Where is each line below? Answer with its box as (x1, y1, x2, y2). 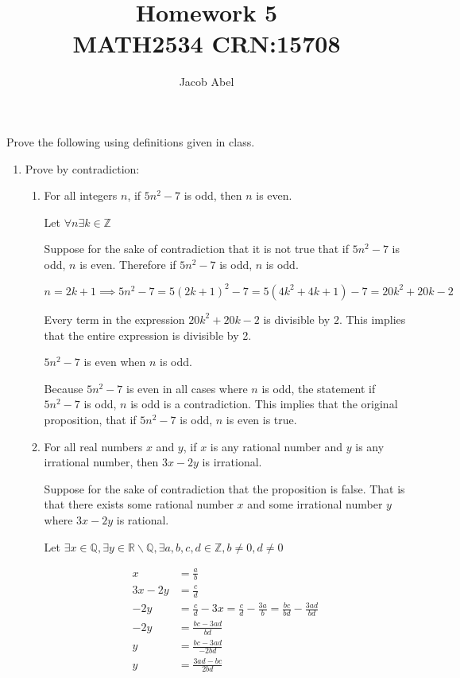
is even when (83, 353, 146, 370)
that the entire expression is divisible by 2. (44, 326, 252, 343)
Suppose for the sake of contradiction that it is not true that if (44, 240, 350, 257)
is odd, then (184, 187, 242, 204)
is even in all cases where (126, 380, 248, 396)
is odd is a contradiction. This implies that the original (130, 395, 398, 412)
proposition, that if (44, 411, 137, 427)
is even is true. (226, 411, 297, 427)
